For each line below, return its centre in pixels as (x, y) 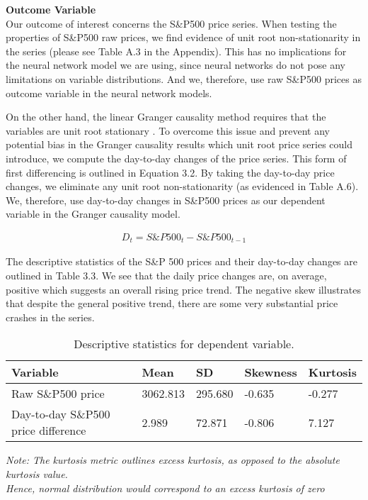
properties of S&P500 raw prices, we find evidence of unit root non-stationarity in (183, 37)
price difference (49, 430)
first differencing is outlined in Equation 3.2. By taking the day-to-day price (170, 172)
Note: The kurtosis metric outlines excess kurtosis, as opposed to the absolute (173, 460)
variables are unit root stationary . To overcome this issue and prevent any (168, 130)
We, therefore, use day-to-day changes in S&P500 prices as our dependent (166, 200)
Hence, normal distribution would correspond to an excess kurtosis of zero (165, 488)
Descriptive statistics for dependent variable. (184, 344)
